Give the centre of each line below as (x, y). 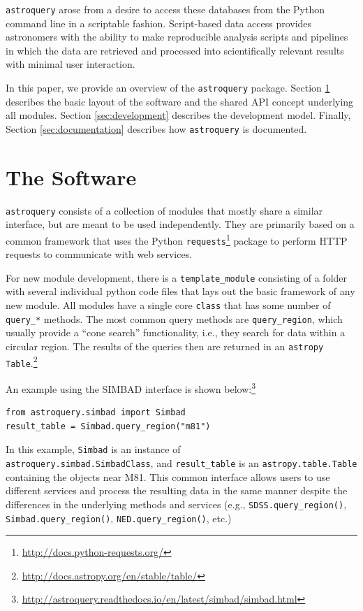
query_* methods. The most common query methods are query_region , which (174, 318)
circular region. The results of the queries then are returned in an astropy (165, 346)
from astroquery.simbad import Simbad (96, 413)
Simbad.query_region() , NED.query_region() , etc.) (119, 518)
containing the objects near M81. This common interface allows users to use (168, 476)
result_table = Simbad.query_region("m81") (108, 426)
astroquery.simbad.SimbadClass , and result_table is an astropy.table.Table (181, 463)
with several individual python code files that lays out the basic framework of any (180, 291)
